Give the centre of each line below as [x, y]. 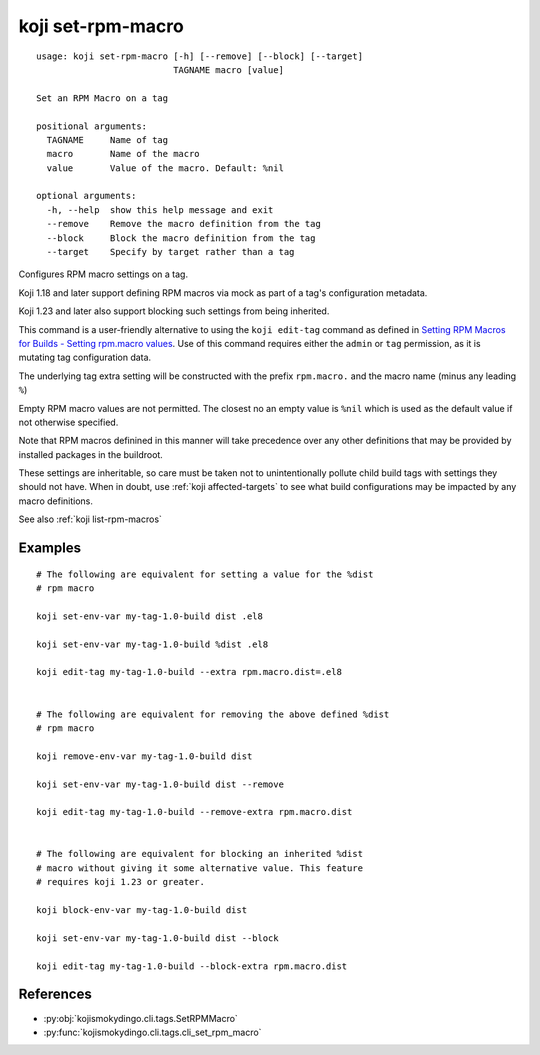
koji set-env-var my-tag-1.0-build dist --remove [160, 784]
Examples [50, 548]
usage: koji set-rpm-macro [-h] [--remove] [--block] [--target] [200, 56]
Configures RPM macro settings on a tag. [103, 274]
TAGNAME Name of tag [107, 139]
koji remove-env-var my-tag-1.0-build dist [144, 756]
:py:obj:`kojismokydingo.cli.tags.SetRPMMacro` [141, 1018]
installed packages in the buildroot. [91, 454]
